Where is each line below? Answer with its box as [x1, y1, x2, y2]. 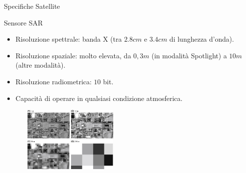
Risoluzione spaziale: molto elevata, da [15, 50, 131, 60]
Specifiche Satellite [4, 1, 60, 11]
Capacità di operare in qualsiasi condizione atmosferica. [15, 93, 183, 103]
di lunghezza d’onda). [169, 34, 234, 44]
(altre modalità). [15, 60, 66, 70]
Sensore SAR [4, 17, 43, 27]
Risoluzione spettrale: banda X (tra [15, 34, 122, 44]
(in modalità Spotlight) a [151, 50, 227, 60]
